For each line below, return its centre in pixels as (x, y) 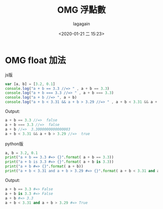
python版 (14, 143)
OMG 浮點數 (81, 10)
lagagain (81, 24)
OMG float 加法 (36, 60)
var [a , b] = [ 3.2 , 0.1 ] (30, 84)
